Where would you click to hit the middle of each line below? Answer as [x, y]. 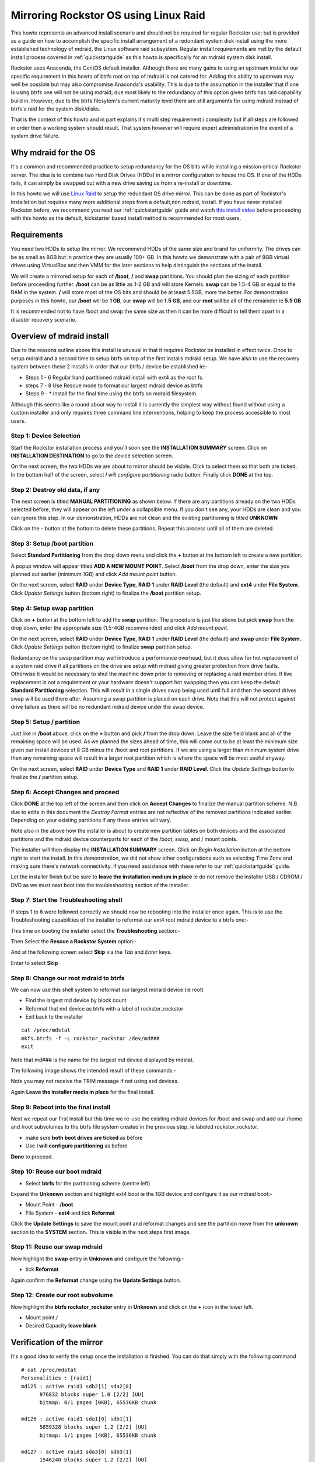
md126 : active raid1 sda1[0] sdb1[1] [77, 1419]
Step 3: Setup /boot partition [52, 543]
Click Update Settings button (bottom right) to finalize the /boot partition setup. [106, 593]
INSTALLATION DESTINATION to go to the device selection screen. [92, 456]
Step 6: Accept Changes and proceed [65, 792]
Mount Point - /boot [49, 1205]
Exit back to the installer [54, 1017]
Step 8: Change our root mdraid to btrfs [68, 978]
